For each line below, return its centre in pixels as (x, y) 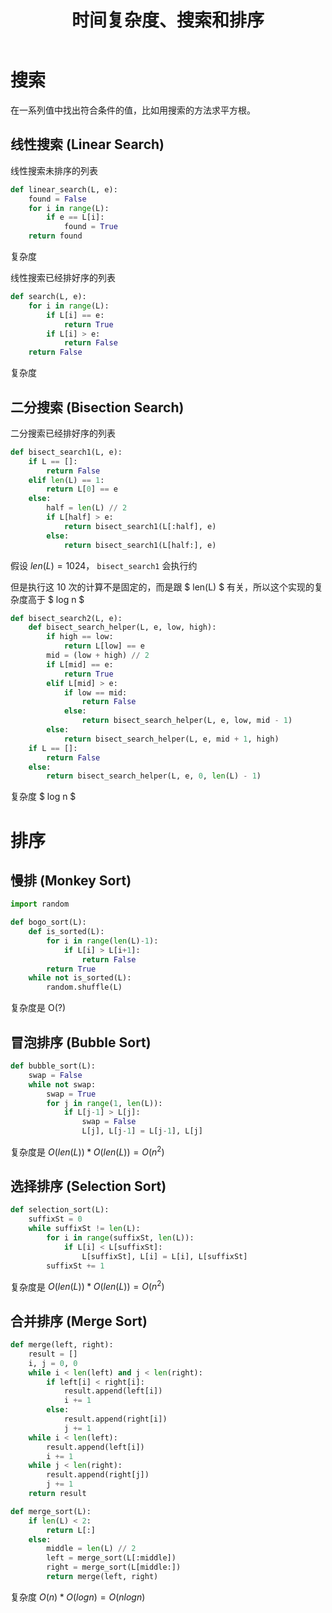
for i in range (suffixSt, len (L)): (120, 1238)
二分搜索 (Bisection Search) (97, 407)
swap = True (71, 1094)
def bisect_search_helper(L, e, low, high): (122, 627)
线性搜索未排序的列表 (54, 170)
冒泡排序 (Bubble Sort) (81, 1042)
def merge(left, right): (62, 1345)
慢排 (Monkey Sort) (71, 880)
